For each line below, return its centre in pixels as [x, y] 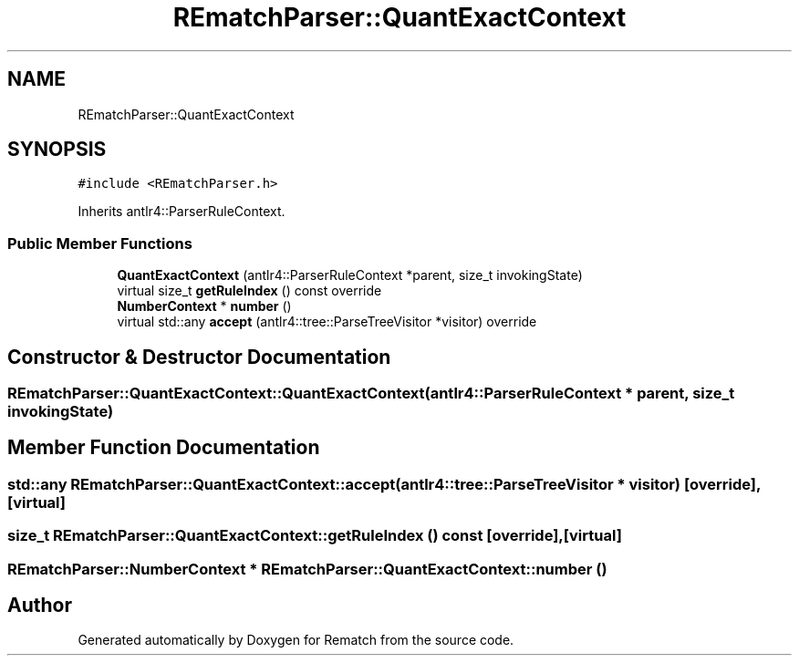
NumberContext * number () [204, 306]
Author [40, 606]
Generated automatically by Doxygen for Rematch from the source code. [296, 640]
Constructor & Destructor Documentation [199, 357]
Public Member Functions [100, 243]
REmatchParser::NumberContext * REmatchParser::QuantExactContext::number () [307, 569]
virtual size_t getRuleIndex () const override [249, 291]
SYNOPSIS [57, 150]
